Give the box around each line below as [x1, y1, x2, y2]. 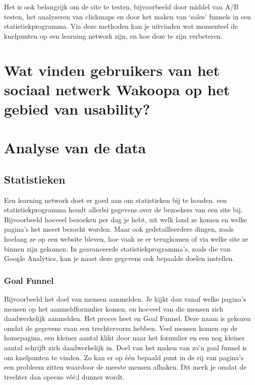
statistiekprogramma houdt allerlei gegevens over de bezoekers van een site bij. [4, 204, 243, 215]
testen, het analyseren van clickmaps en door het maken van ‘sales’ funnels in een [4, 11, 251, 21]
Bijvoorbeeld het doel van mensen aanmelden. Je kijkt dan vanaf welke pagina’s [4, 294, 247, 304]
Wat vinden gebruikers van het [4, 60, 220, 80]
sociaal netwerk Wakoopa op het [4, 79, 230, 99]
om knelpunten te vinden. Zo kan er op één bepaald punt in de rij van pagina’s [4, 352, 244, 362]
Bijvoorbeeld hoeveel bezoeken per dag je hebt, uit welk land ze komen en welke [4, 214, 248, 224]
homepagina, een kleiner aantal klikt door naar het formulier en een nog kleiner [4, 332, 245, 343]
